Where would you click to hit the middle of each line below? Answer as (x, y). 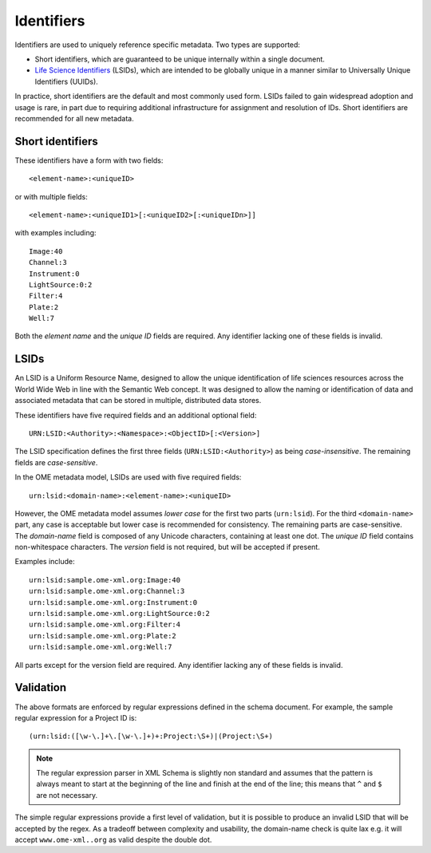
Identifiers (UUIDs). (67, 81)
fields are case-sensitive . (56, 462)
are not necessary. (67, 795)
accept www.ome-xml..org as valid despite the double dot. (113, 840)
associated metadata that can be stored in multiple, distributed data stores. (138, 401)
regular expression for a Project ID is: (76, 717)
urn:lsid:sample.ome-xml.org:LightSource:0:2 (120, 614)
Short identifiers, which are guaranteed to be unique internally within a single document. (180, 59)
